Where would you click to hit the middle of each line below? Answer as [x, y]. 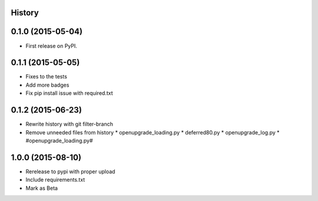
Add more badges [47, 85]
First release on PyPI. [52, 46]
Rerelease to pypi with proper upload [70, 172]
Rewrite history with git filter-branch [69, 124]
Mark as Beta [42, 188]
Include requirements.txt [55, 180]
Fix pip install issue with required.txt [69, 93]
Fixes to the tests [47, 77]
